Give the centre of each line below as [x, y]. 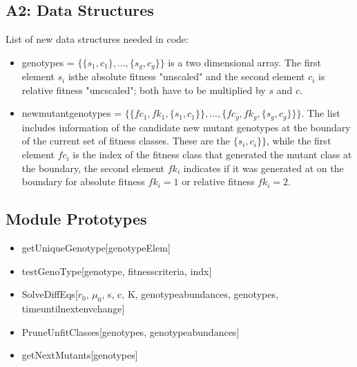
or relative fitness [218, 181]
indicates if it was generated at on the [263, 168]
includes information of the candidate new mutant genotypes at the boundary [186, 127]
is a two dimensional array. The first [244, 62]
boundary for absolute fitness [83, 181]
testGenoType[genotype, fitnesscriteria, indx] [117, 271]
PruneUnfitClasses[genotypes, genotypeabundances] [131, 331]
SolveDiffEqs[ [50, 294]
